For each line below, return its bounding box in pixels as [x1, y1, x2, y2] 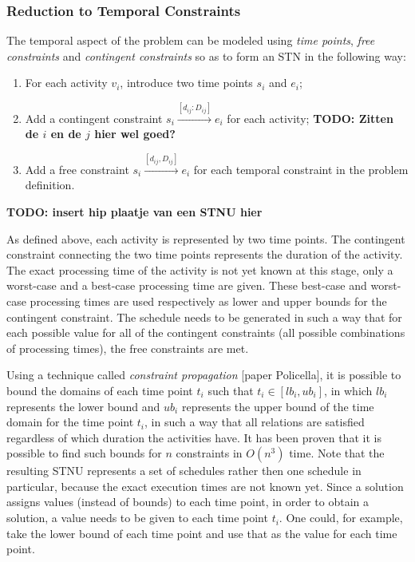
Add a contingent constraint [25, 109, 163, 126]
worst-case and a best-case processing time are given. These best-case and [6, 277, 367, 294]
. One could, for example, [279, 509, 403, 526]
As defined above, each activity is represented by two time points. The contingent [6, 230, 405, 247]
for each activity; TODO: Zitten [227, 109, 393, 126]
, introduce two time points [120, 74, 253, 91]
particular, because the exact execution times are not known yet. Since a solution [6, 477, 404, 494]
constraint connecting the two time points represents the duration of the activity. [6, 246, 403, 263]
